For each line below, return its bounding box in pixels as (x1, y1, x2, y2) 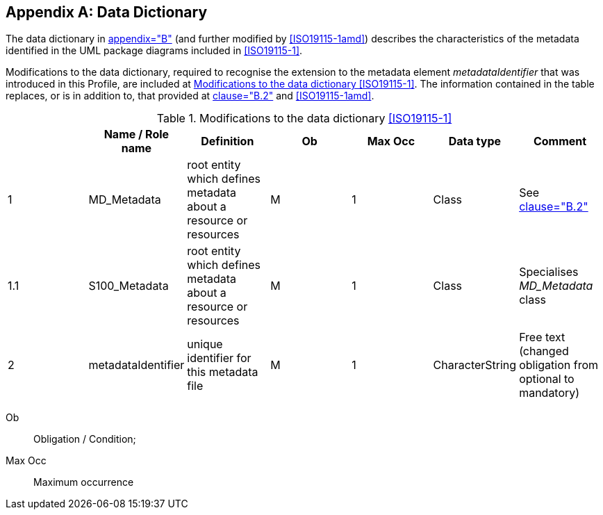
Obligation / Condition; (33, 433, 136, 445)
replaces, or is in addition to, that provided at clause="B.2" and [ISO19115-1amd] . (6, 90, 374, 102)
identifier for (187, 351, 251, 366)
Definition (201, 134, 254, 149)
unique (187, 337, 223, 352)
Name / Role (104, 127, 170, 142)
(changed (519, 344, 569, 359)
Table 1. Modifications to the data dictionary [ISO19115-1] (156, 111, 452, 126)
